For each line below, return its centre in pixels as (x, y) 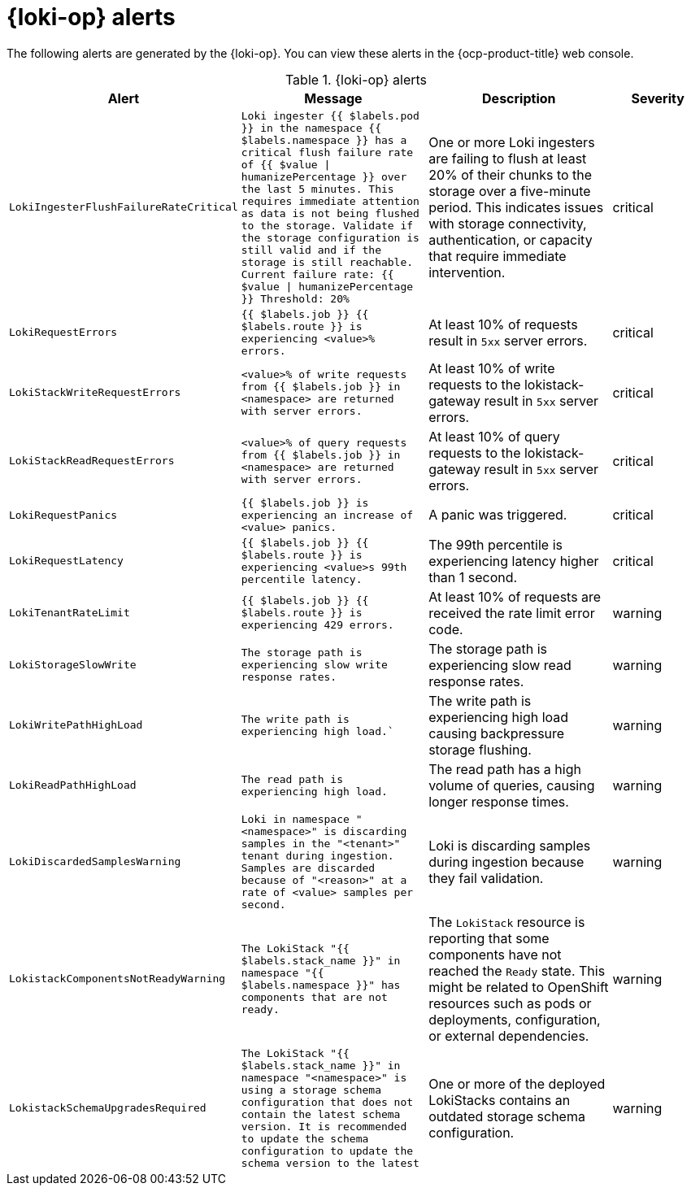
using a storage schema (311, 1090)
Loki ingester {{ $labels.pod (330, 115)
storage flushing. (480, 749)
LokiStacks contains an (500, 1100)
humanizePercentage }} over (324, 176)
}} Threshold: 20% (295, 298)
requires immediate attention (330, 201)
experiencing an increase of (327, 515)
